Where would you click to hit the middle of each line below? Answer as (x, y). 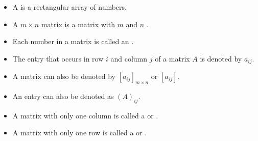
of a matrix (172, 58)
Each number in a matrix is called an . (73, 41)
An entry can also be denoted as (63, 96)
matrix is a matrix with (78, 24)
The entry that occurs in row (58, 58)
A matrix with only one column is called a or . (85, 115)
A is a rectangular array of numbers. (69, 7)
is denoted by (221, 58)
